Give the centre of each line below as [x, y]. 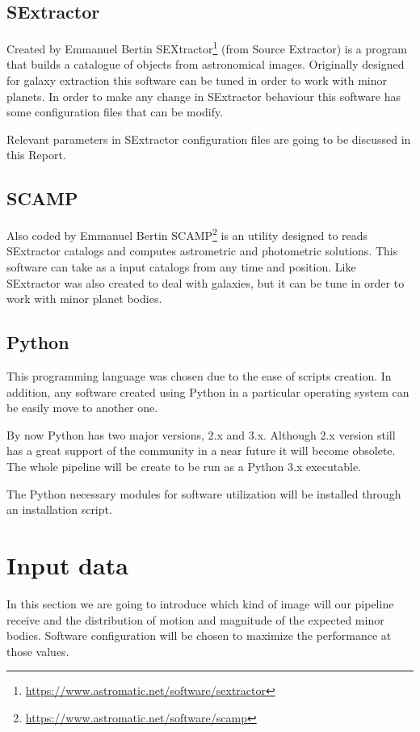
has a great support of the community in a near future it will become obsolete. [201, 450]
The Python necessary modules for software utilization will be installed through [204, 493]
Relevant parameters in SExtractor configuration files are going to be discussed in [209, 139]
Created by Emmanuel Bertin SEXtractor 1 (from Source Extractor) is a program [207, 47]
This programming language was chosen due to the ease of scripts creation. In [199, 376]
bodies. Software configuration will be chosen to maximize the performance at [199, 635]
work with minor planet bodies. [84, 299]
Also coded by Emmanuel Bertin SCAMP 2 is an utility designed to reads [187, 234]
